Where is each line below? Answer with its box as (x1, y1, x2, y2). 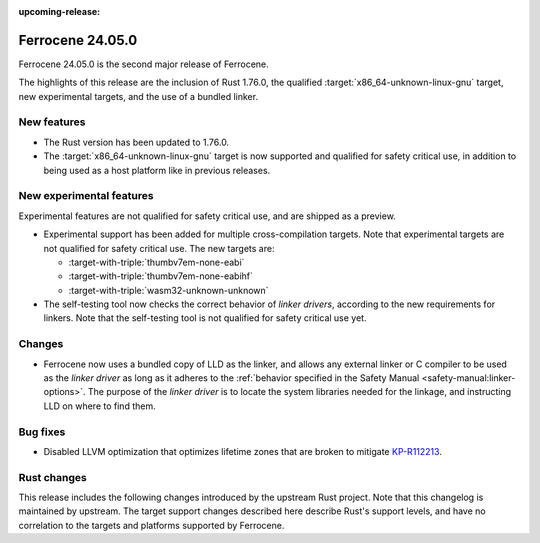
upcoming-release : (18, 6, 101, 17)
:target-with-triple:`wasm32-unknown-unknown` (68, 284, 269, 296)
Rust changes (18, 470, 87, 484)
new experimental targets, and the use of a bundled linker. (18, 90, 259, 102)
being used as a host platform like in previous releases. (43, 164, 271, 176)
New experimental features (18, 189, 154, 203)
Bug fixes (18, 425, 66, 439)
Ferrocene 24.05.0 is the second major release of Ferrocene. (18, 58, 269, 70)
